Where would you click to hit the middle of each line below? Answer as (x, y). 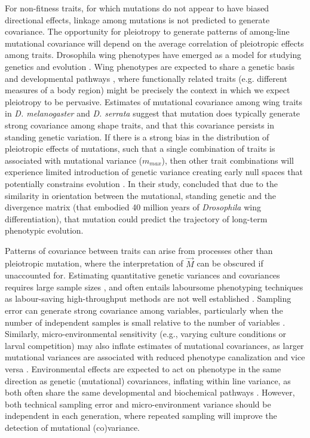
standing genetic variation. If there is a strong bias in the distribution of (137, 137)
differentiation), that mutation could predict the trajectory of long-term (136, 218)
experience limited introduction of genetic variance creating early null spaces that (154, 172)
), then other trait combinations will (228, 160)
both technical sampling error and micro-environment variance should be (138, 404)
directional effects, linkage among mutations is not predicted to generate (137, 19)
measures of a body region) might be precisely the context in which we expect (148, 90)
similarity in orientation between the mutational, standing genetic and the (141, 195)
